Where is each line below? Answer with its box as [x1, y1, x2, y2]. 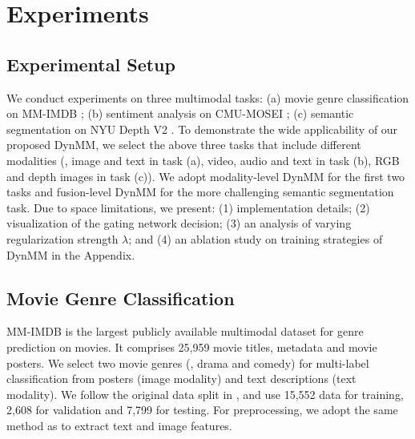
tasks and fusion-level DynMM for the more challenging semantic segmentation [6, 183, 394, 200]
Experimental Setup [6, 51, 175, 76]
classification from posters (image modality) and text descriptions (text [6, 370, 357, 387]
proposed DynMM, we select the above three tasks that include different [6, 136, 361, 153]
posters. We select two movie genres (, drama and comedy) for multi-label [6, 354, 369, 371]
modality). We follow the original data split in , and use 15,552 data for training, [6, 385, 404, 402]
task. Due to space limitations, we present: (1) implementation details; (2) [6, 199, 370, 215]
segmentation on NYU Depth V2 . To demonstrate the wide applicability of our [6, 120, 398, 137]
